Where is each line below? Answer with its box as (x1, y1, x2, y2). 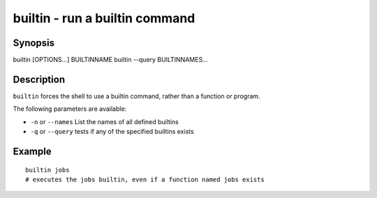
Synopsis (13, 37, 55, 49)
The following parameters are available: (13, 105, 127, 113)
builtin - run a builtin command (13, 10, 195, 26)
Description (13, 73, 66, 85)
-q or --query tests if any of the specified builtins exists (30, 128, 195, 136)
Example (13, 145, 52, 157)
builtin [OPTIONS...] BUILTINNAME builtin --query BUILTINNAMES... (13, 56, 209, 64)
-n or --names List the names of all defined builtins (30, 117, 179, 125)
